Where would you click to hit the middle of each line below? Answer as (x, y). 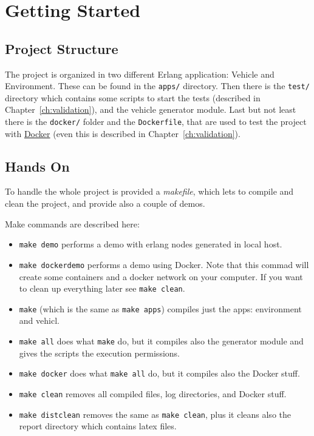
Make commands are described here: (72, 223)
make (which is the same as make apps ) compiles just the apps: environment (160, 308)
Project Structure (62, 48)
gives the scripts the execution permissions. (99, 353)
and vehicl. (39, 320)
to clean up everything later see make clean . (102, 288)
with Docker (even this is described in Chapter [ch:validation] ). (123, 133)
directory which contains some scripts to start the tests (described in (133, 97)
